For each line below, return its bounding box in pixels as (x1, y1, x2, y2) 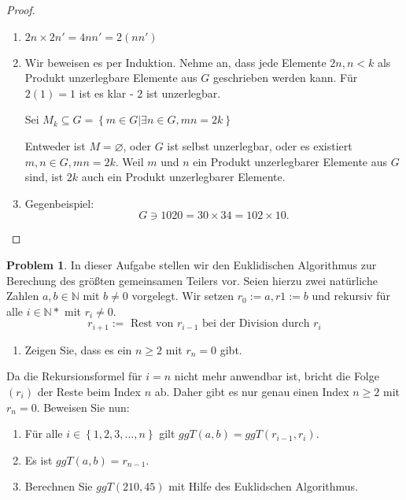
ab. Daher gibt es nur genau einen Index (154, 383, 349, 399)
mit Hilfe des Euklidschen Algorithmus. (168, 478, 358, 494)
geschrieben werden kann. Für (212, 69, 358, 86)
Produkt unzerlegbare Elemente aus (24, 69, 197, 86)
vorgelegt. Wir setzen (131, 287, 234, 304)
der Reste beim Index (37, 383, 141, 399)
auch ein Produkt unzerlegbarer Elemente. (81, 169, 286, 185)
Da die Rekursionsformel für (6, 368, 142, 384)
